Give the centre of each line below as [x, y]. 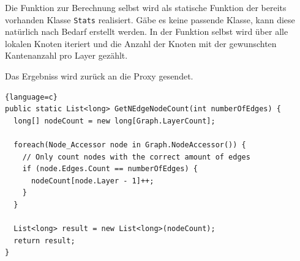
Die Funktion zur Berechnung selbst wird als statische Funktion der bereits [146, 7]
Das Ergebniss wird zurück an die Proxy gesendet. [99, 76]
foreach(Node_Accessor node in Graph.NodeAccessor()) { [130, 145]
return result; [44, 241]
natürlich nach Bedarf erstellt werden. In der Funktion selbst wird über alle [147, 31]
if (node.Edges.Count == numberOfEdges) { [110, 169]
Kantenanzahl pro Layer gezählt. [66, 55]
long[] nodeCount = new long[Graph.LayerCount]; [114, 121]
